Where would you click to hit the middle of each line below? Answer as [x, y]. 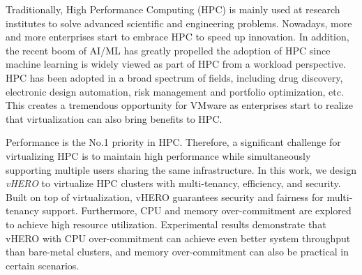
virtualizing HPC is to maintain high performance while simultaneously [158, 155]
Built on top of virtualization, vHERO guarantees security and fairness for [165, 196]
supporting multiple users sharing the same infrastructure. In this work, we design [181, 169]
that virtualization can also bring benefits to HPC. [114, 118]
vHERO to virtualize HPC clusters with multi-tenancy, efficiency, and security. [173, 183]
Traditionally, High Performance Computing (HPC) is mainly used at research [173, 9]
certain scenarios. [43, 265]
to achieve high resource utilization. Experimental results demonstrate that [166, 224]
